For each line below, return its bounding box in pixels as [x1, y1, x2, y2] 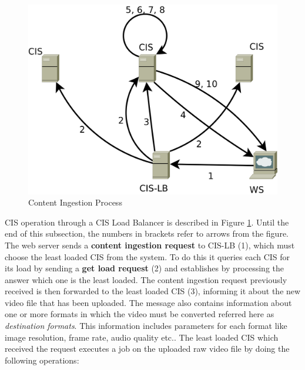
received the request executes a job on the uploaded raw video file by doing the [5, 342, 290, 355]
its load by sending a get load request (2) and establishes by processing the [5, 262, 284, 274]
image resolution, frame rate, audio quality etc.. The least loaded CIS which [5, 331, 279, 343]
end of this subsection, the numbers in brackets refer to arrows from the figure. [5, 227, 289, 240]
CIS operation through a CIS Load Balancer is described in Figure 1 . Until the [5, 216, 289, 228]
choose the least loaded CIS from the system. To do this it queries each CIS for [5, 250, 290, 263]
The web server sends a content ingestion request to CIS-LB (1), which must [5, 238, 295, 251]
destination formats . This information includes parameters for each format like [5, 319, 287, 332]
